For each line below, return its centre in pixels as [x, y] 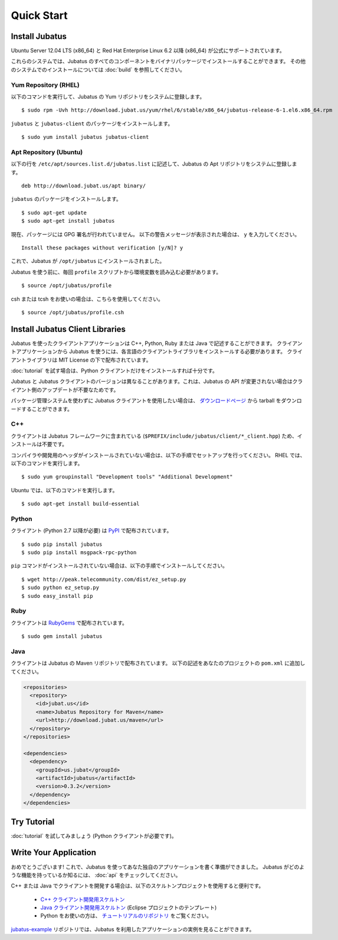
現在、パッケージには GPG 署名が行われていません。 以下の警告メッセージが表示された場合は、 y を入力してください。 [155, 234]
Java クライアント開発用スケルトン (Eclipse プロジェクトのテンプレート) [129, 908]
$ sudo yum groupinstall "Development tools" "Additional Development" [127, 477]
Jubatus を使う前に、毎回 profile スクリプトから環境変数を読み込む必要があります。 [116, 272]
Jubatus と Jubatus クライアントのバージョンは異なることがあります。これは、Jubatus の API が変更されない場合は [152, 382]
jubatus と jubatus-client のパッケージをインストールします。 [92, 123]
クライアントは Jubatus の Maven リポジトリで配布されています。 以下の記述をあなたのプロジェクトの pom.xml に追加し [158, 663]
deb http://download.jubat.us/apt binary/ [84, 186]
